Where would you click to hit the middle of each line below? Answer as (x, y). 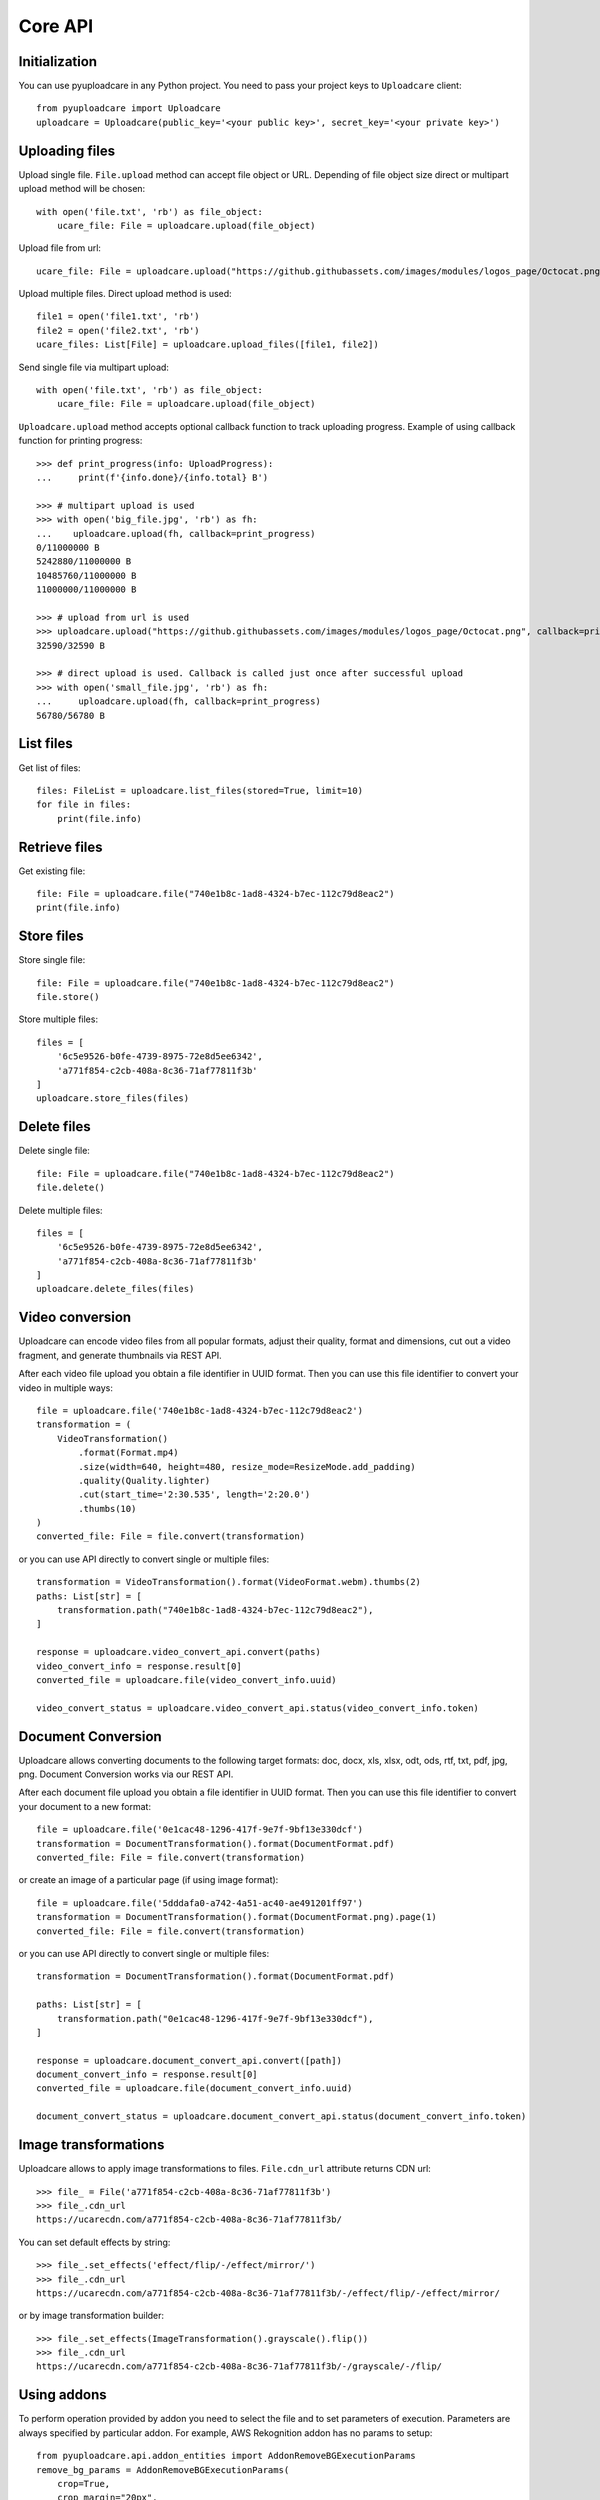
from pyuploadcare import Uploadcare (129, 108)
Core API (56, 26)
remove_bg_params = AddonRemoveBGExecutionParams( (163, 2469)
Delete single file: (54, 1151)
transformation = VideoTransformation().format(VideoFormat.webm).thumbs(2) (229, 1582)
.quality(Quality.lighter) (144, 1480)
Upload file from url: (60, 248)
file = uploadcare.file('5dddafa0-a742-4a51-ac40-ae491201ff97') (200, 1903)
